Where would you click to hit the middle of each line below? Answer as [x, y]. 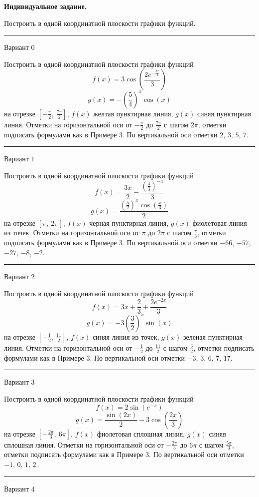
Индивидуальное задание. [46, 6]
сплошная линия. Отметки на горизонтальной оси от [84, 444]
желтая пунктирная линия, [133, 113]
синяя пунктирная [224, 113]
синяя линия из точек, [126, 336]
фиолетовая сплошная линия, [141, 433]
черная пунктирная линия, [129, 223]
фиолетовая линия [220, 223]
